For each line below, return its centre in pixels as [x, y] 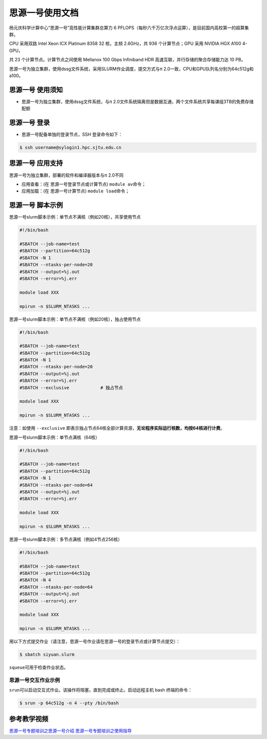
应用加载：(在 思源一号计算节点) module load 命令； [75, 191]
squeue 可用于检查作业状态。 [39, 667]
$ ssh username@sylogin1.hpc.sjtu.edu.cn [70, 148]
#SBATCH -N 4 [35, 580]
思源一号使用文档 [44, 13]
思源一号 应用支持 [36, 163]
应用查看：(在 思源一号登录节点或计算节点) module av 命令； [84, 184]
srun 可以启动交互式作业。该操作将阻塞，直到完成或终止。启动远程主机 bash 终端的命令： [101, 690]
